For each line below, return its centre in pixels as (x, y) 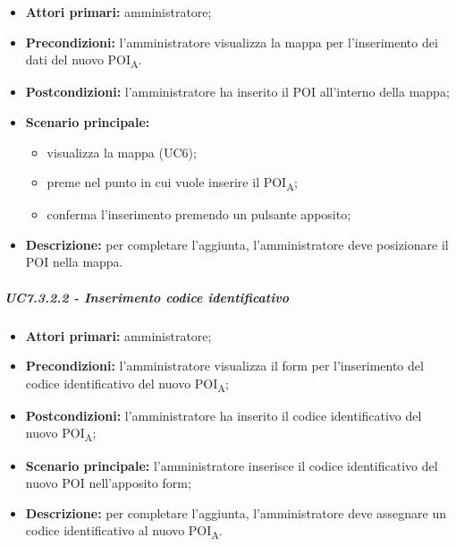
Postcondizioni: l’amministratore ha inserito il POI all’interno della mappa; (237, 92)
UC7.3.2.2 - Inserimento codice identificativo (147, 297)
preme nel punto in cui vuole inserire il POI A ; (172, 183)
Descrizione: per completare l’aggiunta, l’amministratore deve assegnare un (236, 512)
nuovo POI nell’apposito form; (108, 483)
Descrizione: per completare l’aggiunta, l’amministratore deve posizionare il (237, 244)
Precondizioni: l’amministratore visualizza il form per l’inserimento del (224, 366)
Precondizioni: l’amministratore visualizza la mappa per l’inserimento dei (232, 42)
